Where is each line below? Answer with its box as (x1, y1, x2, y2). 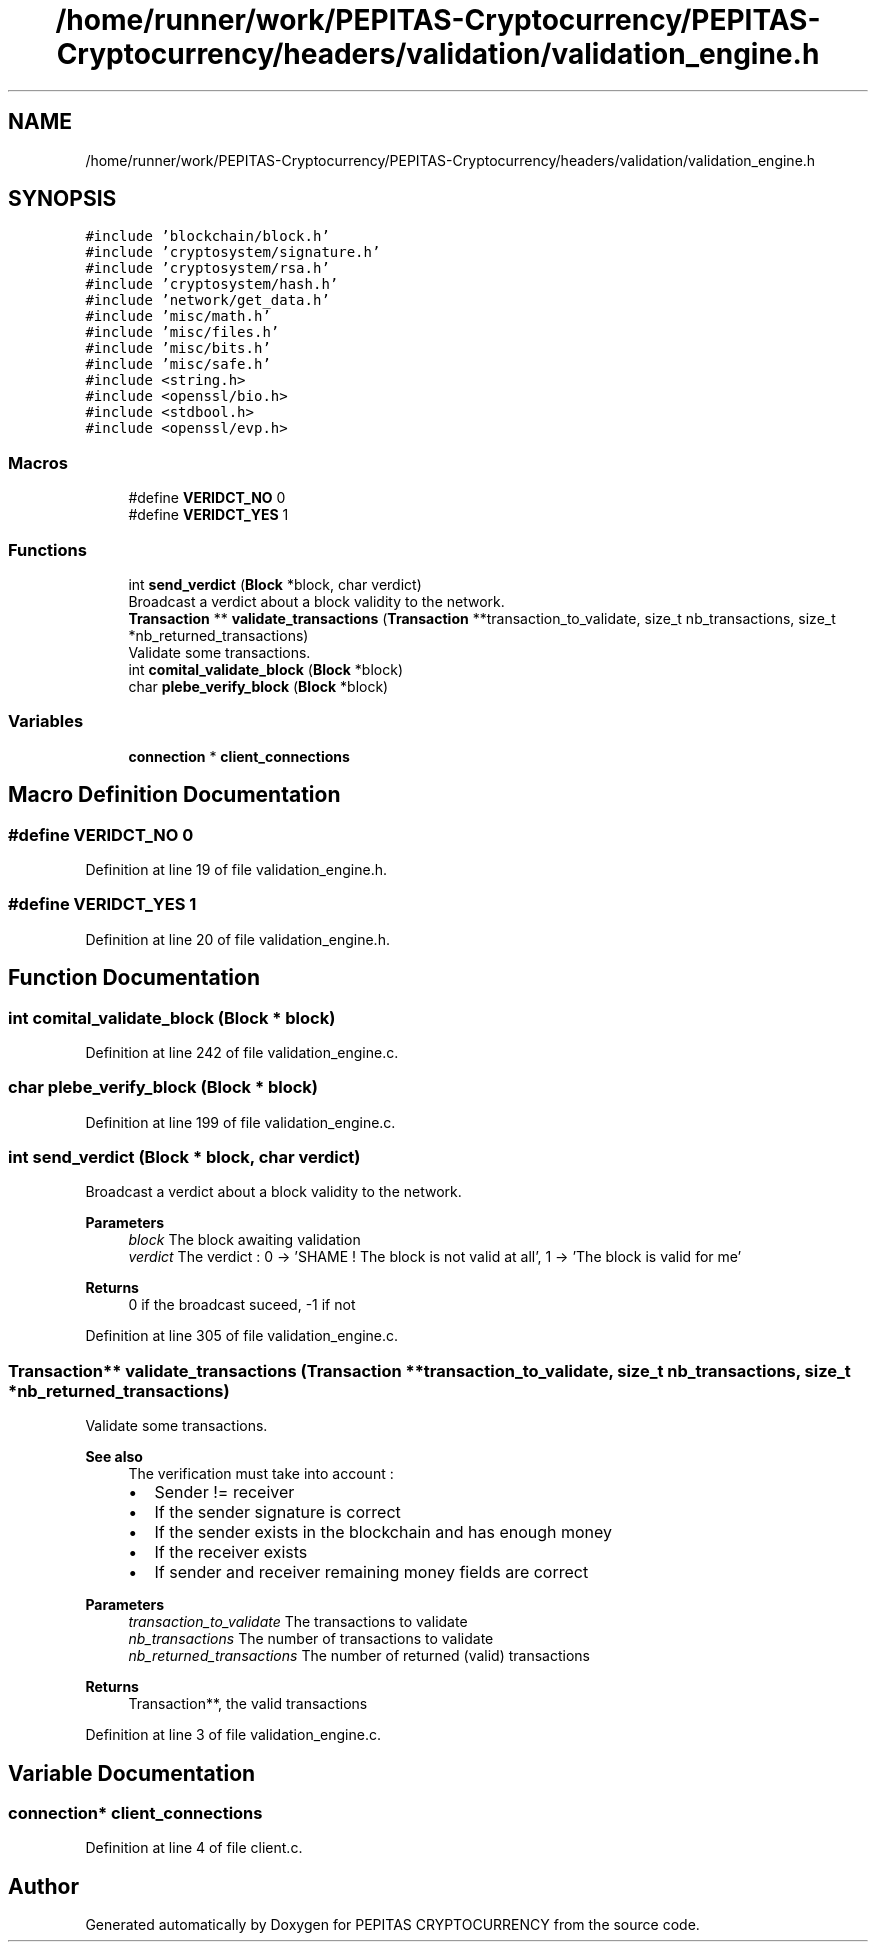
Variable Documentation (8, 1760, 256, 1786)
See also (85, 1448, 143, 1466)
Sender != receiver (154, 1482, 295, 1503)
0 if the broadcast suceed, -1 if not (128, 1296, 356, 1314)
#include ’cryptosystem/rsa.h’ (85, 260, 330, 277)
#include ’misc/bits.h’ (85, 340, 271, 357)
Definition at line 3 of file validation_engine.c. (85, 1726, 381, 1744)
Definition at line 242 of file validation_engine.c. (85, 1043, 399, 1061)
